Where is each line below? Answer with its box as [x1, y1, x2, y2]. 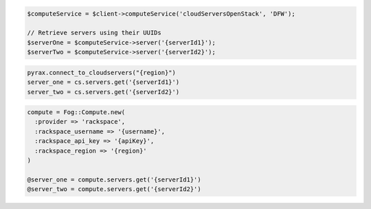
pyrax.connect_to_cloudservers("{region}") [27, 69, 177, 76]
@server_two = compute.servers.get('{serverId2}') [27, 186, 202, 193]
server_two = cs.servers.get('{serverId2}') [27, 88, 180, 96]
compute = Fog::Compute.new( [27, 109, 126, 116]
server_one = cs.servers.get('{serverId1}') [27, 78, 180, 86]
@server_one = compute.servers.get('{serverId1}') [27, 175, 202, 184]
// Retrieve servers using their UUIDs [27, 29, 161, 37]
